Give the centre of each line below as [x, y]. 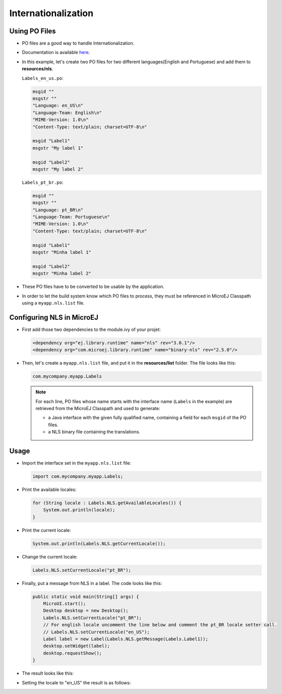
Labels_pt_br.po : [43, 182]
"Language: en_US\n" [58, 106]
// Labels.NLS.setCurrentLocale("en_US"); [96, 632]
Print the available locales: [49, 489]
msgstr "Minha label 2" [62, 274]
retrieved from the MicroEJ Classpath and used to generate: [98, 408]
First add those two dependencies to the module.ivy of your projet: [91, 329]
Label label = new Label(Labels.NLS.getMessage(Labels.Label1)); [126, 639]
